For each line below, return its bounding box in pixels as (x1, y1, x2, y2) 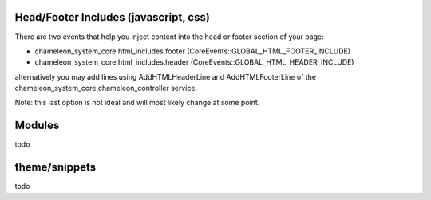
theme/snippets (14, 160, 96, 175)
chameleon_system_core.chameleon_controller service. (14, 84, 198, 93)
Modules (14, 119, 60, 132)
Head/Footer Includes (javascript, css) (14, 10, 211, 24)
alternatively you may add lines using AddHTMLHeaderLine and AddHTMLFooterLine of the (14, 72, 317, 81)
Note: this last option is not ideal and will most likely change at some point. (14, 98, 260, 108)
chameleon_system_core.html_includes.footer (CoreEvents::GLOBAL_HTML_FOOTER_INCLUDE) (34, 46, 351, 56)
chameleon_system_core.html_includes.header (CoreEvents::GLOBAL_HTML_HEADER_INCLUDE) (34, 57, 354, 67)
